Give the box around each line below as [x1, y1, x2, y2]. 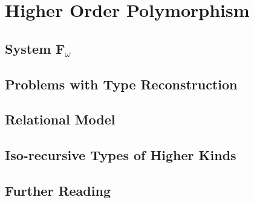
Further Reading [5, 181, 111, 199]
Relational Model [5, 110, 116, 129]
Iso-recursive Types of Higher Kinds [5, 146, 236, 164]
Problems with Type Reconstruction [5, 74, 238, 93]
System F [5, 39, 65, 57]
